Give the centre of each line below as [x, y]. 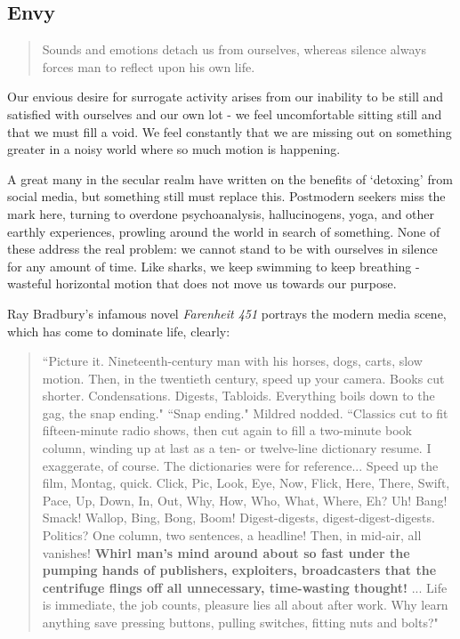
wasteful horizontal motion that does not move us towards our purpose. [202, 283]
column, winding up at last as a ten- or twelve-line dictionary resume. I [237, 448]
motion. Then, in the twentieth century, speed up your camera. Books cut [243, 378]
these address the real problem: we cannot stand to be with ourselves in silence [222, 249]
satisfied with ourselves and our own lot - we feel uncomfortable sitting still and [225, 113]
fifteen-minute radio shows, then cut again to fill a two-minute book [227, 430]
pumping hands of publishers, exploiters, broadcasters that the [239, 570]
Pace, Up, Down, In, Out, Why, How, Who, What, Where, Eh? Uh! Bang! [245, 500]
